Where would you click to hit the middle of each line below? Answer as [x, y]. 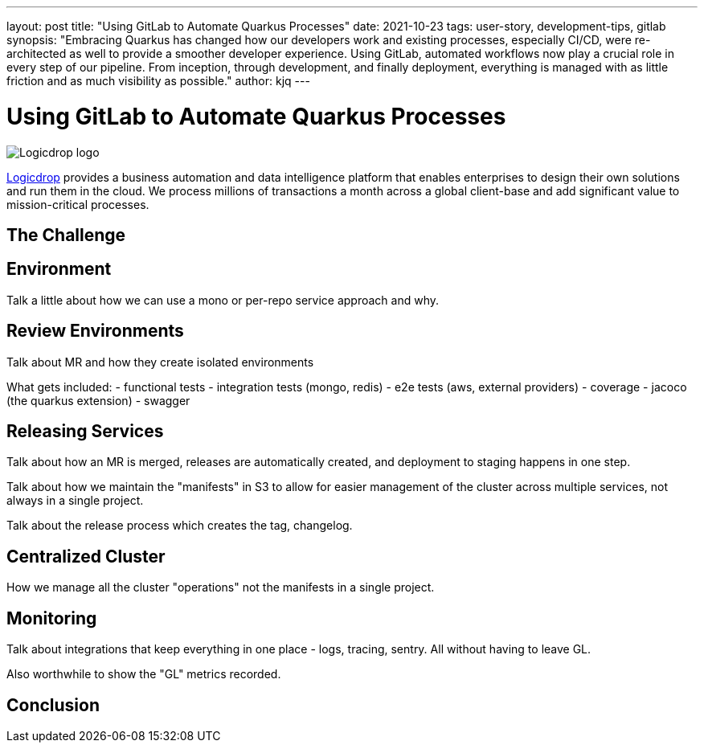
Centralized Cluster [86, 556]
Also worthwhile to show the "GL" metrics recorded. [144, 674]
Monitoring [52, 618]
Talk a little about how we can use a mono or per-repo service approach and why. [223, 300]
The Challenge [66, 235]
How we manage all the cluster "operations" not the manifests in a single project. [221, 587]
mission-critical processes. [78, 204]
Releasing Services [85, 432]
